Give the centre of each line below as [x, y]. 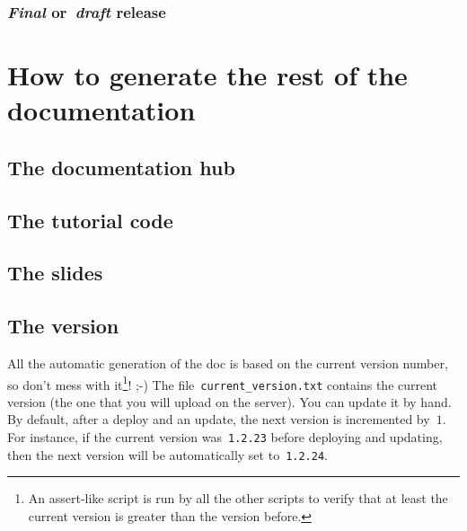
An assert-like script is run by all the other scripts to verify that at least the [238, 498]
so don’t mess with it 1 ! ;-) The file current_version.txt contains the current [223, 383]
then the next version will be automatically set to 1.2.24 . [167, 454]
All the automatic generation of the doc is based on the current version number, [228, 363]
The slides [55, 273]
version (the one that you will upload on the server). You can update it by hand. [229, 401]
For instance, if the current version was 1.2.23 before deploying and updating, [225, 437]
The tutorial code [90, 220]
